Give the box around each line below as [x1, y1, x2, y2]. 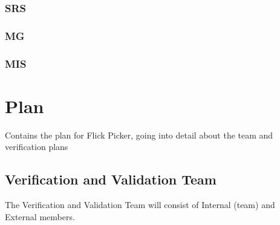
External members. [5, 210, 75, 223]
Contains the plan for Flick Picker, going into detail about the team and [5, 128, 273, 141]
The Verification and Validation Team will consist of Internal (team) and [5, 198, 275, 211]
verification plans [5, 140, 68, 153]
